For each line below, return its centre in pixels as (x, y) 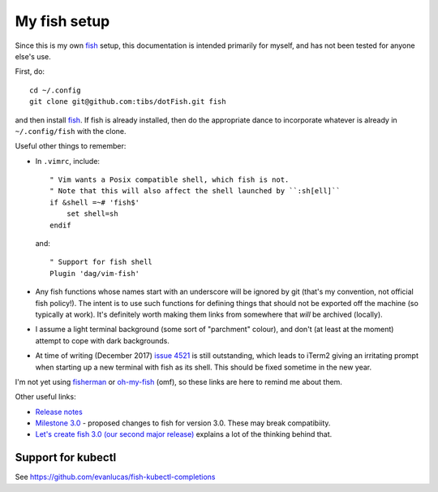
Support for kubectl (66, 457)
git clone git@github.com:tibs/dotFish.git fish (128, 102)
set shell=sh (92, 214)
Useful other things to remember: (71, 146)
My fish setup (62, 21)
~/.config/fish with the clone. (71, 131)
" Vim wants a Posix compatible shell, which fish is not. (170, 180)
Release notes (59, 412)
